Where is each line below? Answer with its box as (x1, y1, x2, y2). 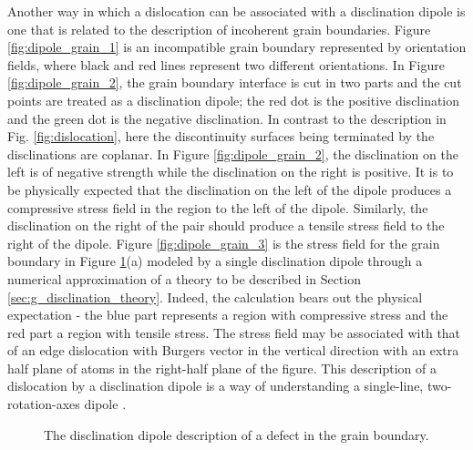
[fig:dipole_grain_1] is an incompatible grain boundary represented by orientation (7, 37, 467, 56)
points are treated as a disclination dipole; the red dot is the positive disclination (7, 90, 460, 109)
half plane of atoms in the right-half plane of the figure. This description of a (7, 358, 437, 377)
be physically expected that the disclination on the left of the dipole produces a (7, 179, 452, 199)
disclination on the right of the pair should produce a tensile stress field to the (7, 216, 445, 235)
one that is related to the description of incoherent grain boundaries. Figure (7, 19, 431, 38)
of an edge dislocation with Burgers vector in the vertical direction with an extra (7, 341, 459, 360)
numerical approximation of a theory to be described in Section (7, 269, 361, 288)
